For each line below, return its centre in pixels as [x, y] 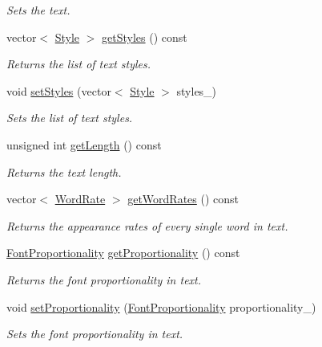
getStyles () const [145, 37]
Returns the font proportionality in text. [104, 279]
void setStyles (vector [59, 90]
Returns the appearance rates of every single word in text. [147, 225]
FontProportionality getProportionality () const [123, 253]
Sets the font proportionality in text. [95, 334]
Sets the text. [38, 10]
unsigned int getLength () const [84, 144]
